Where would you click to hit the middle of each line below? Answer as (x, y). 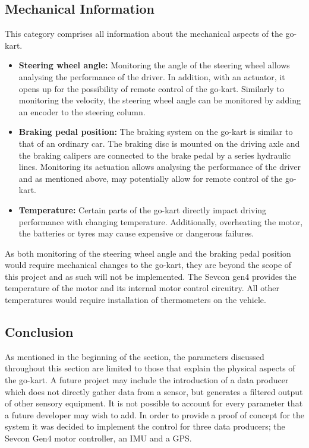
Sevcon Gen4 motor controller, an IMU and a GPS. (98, 438)
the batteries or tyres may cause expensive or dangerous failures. (136, 233)
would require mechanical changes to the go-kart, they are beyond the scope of (148, 265)
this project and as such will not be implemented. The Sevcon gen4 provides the (151, 276)
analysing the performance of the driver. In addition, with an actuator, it (152, 76)
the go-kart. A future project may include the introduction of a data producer (147, 380)
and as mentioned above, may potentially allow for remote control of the (151, 178)
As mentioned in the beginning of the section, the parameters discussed (135, 356)
